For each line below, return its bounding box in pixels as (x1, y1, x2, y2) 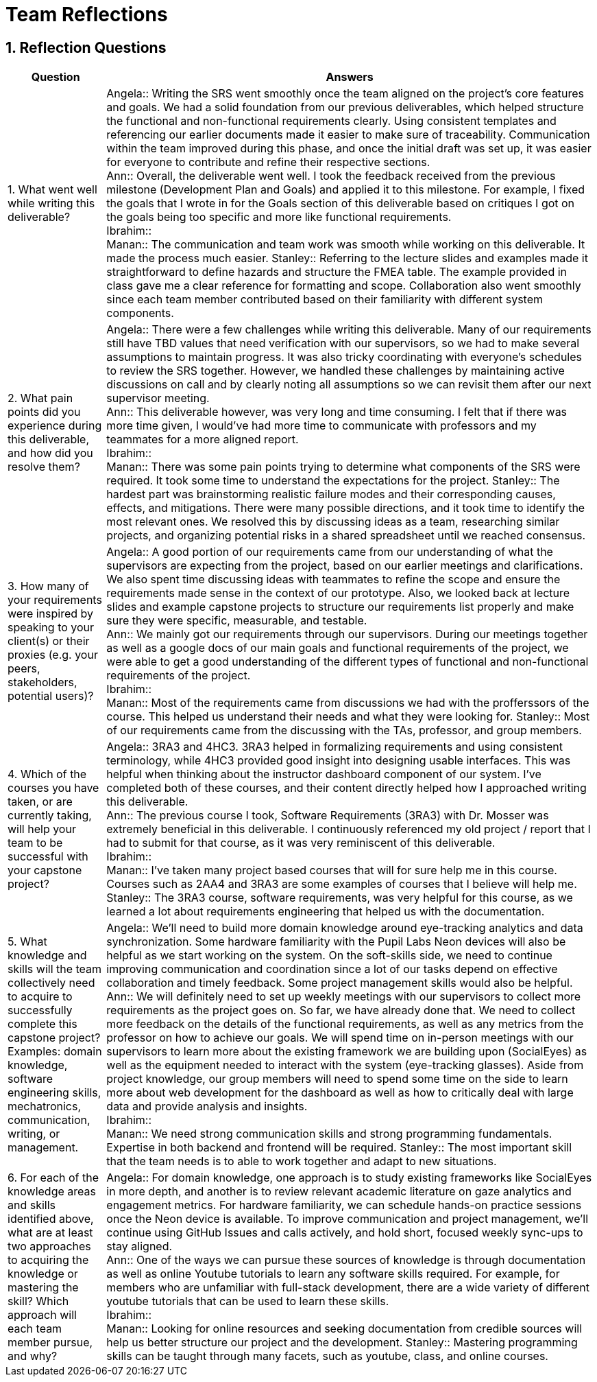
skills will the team (8, 962, 102, 976)
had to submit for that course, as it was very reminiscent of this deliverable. (106, 836, 496, 850)
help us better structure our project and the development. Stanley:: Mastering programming (106, 1335, 578, 1350)
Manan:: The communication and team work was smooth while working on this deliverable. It (106, 237, 585, 252)
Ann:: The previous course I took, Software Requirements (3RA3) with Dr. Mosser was (106, 808, 549, 823)
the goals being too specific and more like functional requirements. (106, 210, 452, 224)
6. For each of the (8, 1171, 99, 1185)
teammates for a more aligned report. (106, 432, 299, 447)
